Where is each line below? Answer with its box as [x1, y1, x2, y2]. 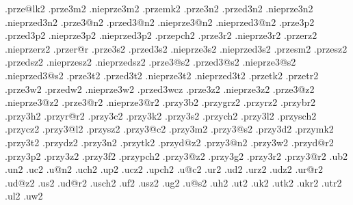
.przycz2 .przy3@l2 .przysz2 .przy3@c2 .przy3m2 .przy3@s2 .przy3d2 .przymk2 [5, 122, 334, 136]
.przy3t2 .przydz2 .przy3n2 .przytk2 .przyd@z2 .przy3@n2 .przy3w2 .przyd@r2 [5, 135, 334, 149]
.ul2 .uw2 [5, 189, 43, 203]
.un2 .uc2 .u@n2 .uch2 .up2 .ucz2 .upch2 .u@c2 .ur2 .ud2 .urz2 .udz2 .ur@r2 [5, 162, 323, 176]
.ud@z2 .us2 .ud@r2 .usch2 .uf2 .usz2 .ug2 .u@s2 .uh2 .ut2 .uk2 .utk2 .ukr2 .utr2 [5, 175, 342, 189]
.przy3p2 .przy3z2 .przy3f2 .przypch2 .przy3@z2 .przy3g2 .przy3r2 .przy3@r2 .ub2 [5, 148, 348, 163]
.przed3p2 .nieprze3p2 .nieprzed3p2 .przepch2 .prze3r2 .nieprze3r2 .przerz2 [5, 28, 317, 42]
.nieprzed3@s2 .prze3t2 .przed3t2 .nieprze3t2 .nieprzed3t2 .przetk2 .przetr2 [5, 68, 319, 82]
